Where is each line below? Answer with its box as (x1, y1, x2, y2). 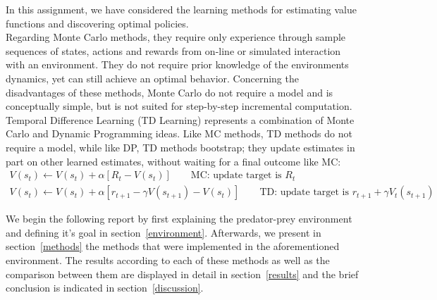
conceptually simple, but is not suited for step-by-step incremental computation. (6, 99, 352, 113)
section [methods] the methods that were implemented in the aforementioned (6, 239, 340, 254)
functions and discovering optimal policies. (6, 15, 189, 30)
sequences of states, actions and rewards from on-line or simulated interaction (6, 43, 341, 58)
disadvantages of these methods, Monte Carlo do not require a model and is (6, 85, 333, 99)
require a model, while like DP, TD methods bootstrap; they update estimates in (6, 139, 355, 154)
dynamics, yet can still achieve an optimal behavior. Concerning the (6, 70, 299, 85)
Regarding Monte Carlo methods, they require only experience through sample (6, 30, 346, 44)
